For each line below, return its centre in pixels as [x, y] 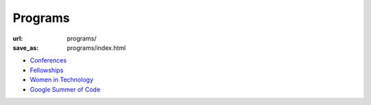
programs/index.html [97, 47]
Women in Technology [61, 80]
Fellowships [47, 70]
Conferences [48, 60]
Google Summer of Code [65, 89]
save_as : [26, 47]
